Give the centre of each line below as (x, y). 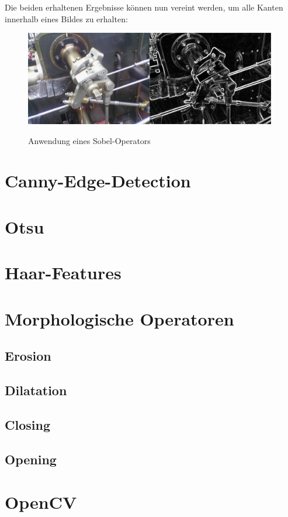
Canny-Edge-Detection (98, 181)
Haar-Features (63, 273)
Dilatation (36, 390)
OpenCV (41, 502)
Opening (31, 459)
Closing (27, 424)
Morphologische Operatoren (119, 318)
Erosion (28, 356)
